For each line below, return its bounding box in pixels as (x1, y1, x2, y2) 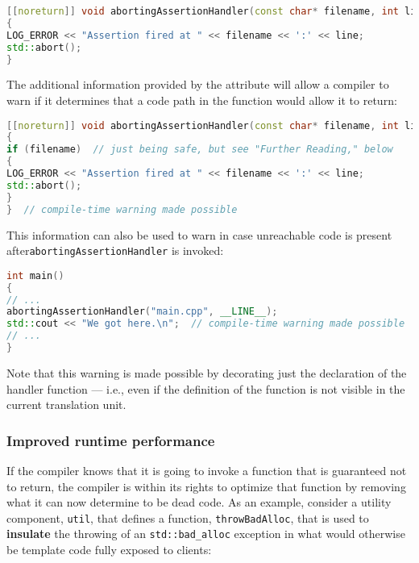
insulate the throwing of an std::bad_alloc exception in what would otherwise (6, 525, 405, 542)
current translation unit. (6, 396, 127, 413)
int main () (6, 269, 64, 281)
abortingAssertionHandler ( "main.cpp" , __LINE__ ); (6, 306, 278, 318)
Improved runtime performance (6, 430, 215, 450)
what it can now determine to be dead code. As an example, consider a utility (6, 494, 392, 511)
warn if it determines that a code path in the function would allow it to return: (6, 91, 397, 108)
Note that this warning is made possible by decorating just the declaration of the (6, 364, 407, 381)
